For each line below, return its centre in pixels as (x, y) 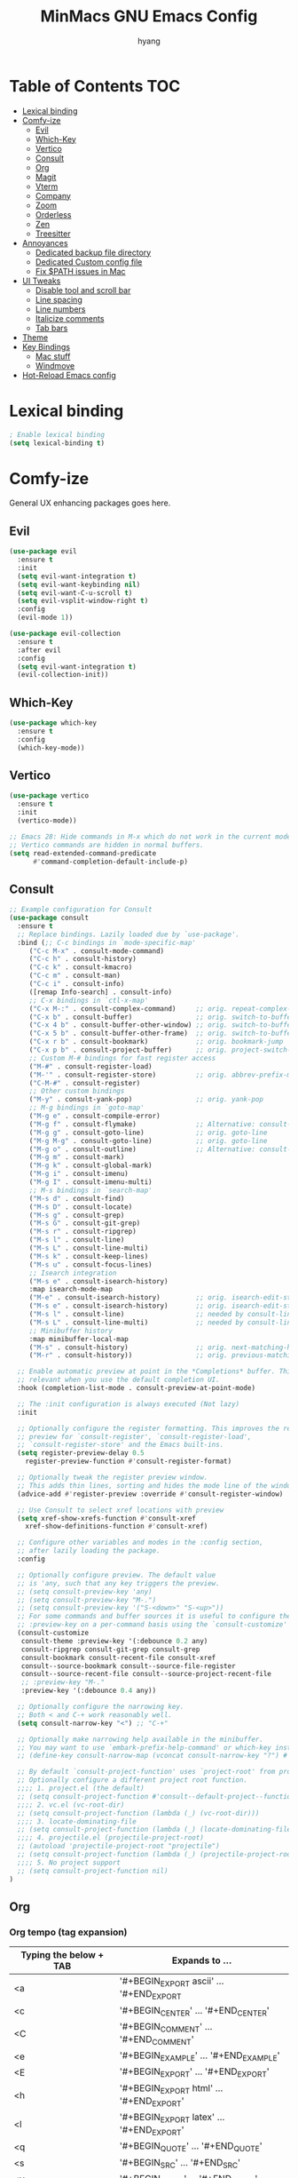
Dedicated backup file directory (93, 252)
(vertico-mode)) (47, 821)
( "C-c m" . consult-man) (75, 976)
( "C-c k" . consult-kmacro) (81, 967)
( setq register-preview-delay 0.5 (81, 1453)
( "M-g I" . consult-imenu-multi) (90, 1182)
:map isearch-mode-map (71, 1290)
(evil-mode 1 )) (45, 618)
